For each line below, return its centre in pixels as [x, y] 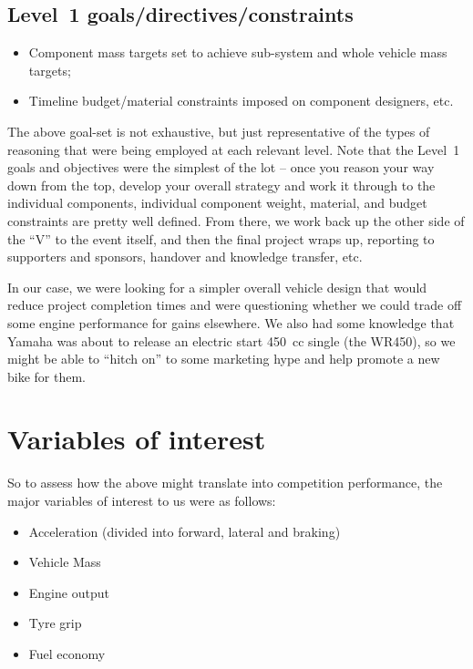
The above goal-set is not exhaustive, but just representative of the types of [219, 131]
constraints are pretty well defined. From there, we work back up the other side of [236, 220]
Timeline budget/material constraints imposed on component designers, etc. [241, 101]
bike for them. [46, 376]
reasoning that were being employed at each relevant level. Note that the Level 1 [234, 149]
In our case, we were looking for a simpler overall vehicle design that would [217, 287]
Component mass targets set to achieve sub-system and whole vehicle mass [238, 52]
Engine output [69, 592]
